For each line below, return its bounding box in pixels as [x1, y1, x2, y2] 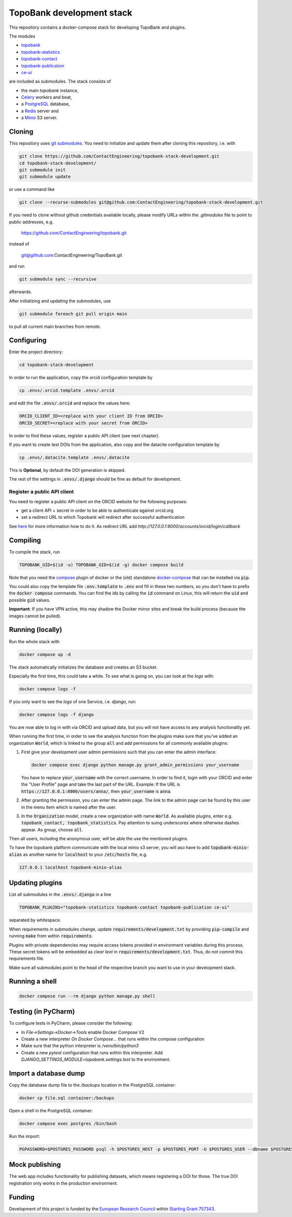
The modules [9, 33, 36, 39]
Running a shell [9, 977, 57, 986]
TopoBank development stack [9, 7, 132, 18]
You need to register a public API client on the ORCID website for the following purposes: [9, 498, 187, 505]
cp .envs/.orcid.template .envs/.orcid [19, 388, 114, 393]
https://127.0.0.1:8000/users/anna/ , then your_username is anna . [21, 788, 172, 794]
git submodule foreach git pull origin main [19, 311, 128, 317]
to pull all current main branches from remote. [9, 324, 101, 329]
